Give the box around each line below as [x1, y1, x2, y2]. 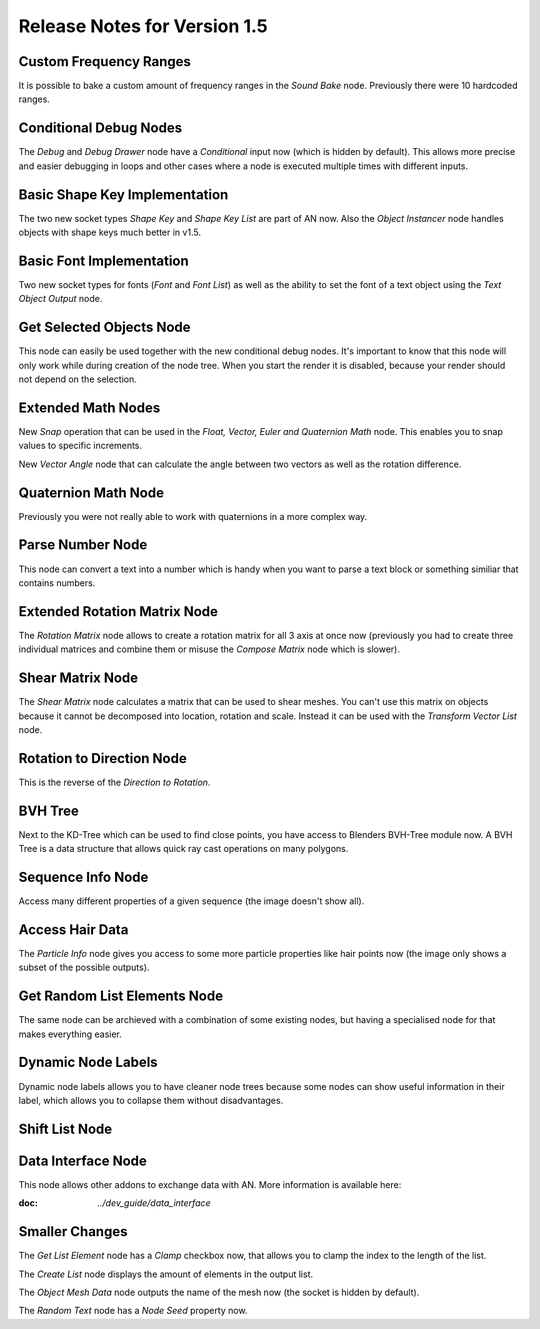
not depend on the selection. [18, 373, 137, 385]
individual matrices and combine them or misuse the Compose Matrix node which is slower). [18, 643, 400, 655]
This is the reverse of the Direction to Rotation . [18, 776, 211, 788]
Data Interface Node [18, 1152, 147, 1169]
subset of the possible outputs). [18, 961, 150, 974]
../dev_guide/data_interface [97, 1197, 211, 1209]
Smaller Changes [18, 1223, 128, 1240]
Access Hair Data [18, 921, 129, 938]
